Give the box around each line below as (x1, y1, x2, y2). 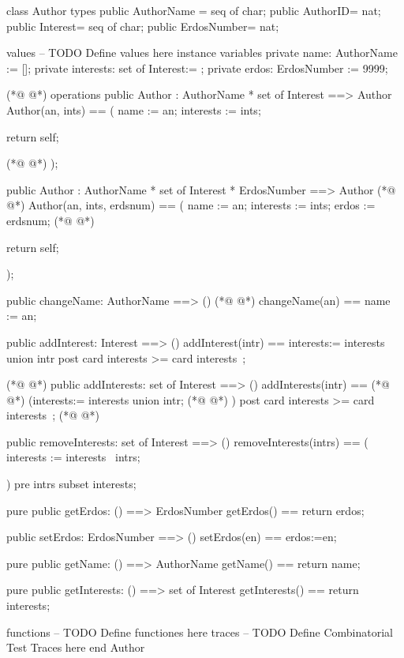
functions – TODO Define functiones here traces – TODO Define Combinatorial (6, 623, 393, 640)
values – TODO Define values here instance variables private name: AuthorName (6, 44, 398, 61)
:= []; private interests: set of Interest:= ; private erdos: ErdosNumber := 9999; (6, 59, 388, 76)
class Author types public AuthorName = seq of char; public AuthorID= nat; (6, 2, 381, 18)
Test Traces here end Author (6, 639, 145, 656)
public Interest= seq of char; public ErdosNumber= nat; (6, 17, 279, 34)
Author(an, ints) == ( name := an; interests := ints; (6, 101, 261, 118)
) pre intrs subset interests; (6, 476, 137, 492)
